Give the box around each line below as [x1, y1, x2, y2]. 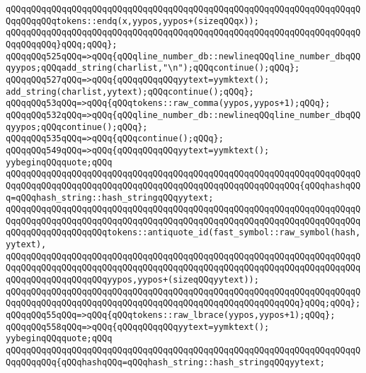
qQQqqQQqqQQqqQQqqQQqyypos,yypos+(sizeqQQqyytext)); [6, 275, 259, 285]
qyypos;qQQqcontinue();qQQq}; [6, 122, 148, 132]
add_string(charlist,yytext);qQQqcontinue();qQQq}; [6, 86, 254, 97]
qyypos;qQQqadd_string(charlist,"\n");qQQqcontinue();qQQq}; [6, 63, 300, 73]
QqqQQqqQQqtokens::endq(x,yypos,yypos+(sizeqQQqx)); [6, 16, 259, 26]
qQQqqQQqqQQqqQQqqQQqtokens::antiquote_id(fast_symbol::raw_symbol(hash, [6, 227, 361, 238]
